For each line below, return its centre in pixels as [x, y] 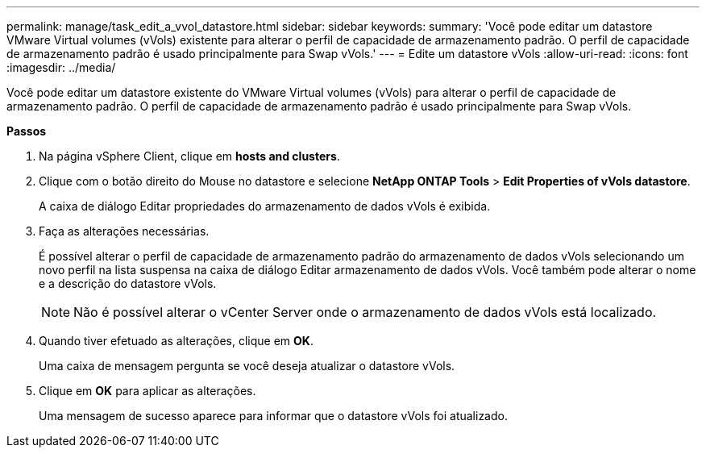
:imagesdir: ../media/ [61, 67]
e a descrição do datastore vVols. [128, 283]
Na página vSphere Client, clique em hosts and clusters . [189, 156]
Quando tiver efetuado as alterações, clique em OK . [176, 341]
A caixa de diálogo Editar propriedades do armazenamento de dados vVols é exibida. [265, 206]
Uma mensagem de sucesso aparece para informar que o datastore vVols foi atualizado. [273, 416]
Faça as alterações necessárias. [124, 231]
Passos [27, 131]
